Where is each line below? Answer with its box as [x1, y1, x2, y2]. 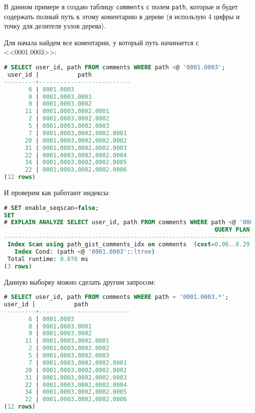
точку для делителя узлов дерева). [4, 21, 106, 31]
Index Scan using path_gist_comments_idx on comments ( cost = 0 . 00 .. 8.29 [7, 241, 250, 248]
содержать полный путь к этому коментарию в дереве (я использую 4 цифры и [4, 11, 240, 21]
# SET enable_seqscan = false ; [4, 204, 99, 211]
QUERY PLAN [214, 226, 250, 234]
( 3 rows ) [4, 263, 32, 270]
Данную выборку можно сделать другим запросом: [4, 276, 155, 287]
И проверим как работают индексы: [4, 187, 110, 198]
